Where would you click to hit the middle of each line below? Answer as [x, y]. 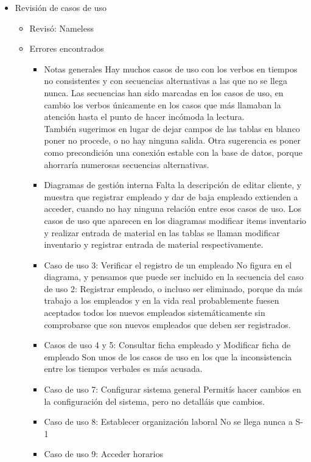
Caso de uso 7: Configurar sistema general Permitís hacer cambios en [173, 389]
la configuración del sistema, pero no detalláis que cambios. [154, 401]
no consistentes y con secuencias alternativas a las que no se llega [166, 81]
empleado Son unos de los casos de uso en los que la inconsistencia [168, 356]
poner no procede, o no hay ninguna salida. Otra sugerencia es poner [173, 140]
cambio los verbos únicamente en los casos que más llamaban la [162, 104]
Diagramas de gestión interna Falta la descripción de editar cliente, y [173, 185]
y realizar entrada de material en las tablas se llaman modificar [162, 232]
